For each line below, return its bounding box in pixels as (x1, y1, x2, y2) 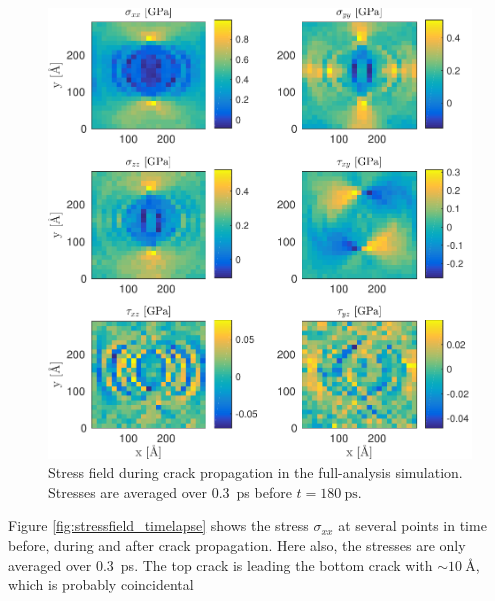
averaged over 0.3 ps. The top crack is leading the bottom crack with (8, 554, 433, 575)
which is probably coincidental (8, 574, 194, 595)
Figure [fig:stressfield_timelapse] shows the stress (8, 515, 309, 536)
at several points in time (338, 515, 487, 536)
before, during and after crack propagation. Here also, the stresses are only (8, 534, 466, 555)
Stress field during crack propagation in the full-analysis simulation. (48, 462, 463, 483)
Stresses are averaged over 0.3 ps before (48, 481, 292, 502)
